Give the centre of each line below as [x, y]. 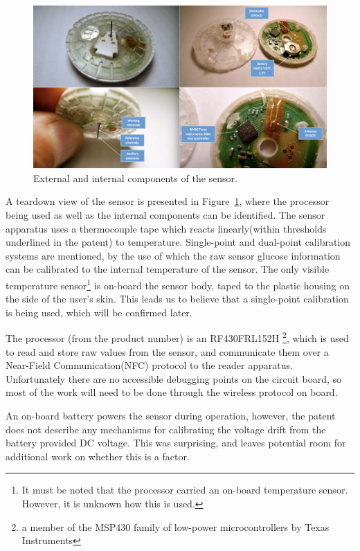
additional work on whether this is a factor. [98, 456]
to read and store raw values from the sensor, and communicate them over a [167, 351]
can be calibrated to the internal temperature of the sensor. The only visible [168, 269]
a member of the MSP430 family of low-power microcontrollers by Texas [175, 526]
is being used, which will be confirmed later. [99, 312]
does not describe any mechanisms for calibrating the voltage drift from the [166, 429]
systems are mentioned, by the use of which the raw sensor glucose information [173, 255]
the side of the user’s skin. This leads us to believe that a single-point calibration [177, 299]
